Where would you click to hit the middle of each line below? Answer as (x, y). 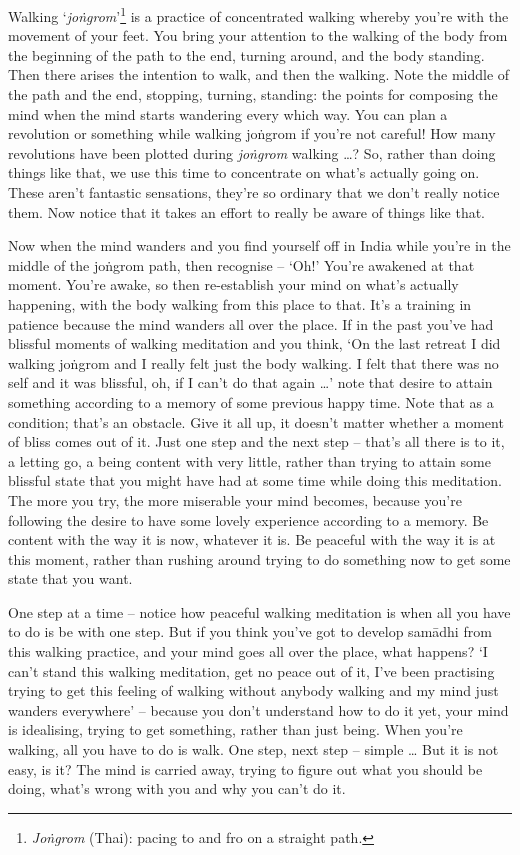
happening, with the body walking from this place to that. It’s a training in (240, 303)
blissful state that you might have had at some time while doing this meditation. (255, 480)
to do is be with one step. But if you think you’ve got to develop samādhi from (250, 631)
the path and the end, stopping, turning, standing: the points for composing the (253, 94)
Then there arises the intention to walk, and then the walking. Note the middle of (259, 74)
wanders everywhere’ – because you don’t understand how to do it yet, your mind (258, 709)
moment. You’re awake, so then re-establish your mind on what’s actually (233, 284)
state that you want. (70, 578)
